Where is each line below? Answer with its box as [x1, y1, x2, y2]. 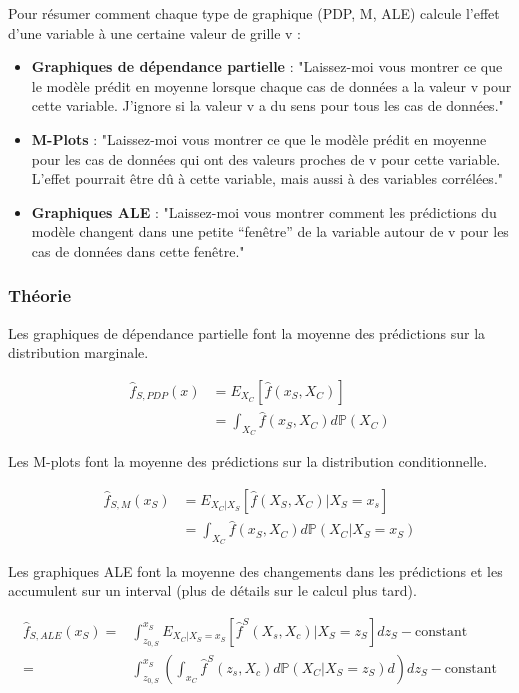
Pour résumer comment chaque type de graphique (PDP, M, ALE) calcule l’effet [8, 3, 500, 23]
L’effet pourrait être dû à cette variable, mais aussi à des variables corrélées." [31, 168, 504, 189]
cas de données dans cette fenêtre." [31, 240, 245, 261]
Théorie [8, 283, 72, 308]
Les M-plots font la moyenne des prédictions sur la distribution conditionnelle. [8, 451, 488, 472]
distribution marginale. [8, 342, 149, 363]
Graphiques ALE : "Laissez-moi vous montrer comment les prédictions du [31, 201, 497, 222]
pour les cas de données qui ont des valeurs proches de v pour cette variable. [31, 148, 501, 169]
